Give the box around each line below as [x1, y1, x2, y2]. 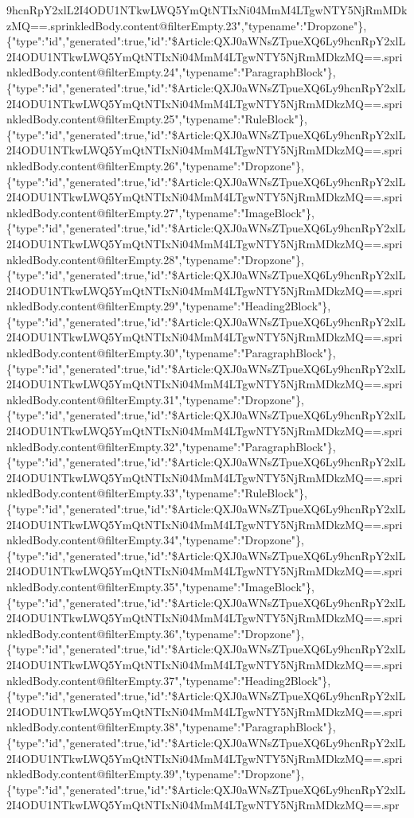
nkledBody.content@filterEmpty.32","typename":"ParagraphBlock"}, [6, 438, 336, 454]
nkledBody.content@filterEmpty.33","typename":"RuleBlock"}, [6, 485, 307, 501]
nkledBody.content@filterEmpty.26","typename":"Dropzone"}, [6, 157, 304, 173]
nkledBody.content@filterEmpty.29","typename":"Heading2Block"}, [6, 298, 331, 314]
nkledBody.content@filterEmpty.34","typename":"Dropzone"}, [6, 532, 304, 548]
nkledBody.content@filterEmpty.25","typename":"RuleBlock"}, [6, 111, 307, 127]
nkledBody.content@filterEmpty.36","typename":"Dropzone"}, [6, 625, 304, 641]
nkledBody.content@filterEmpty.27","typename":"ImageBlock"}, [6, 204, 314, 220]
